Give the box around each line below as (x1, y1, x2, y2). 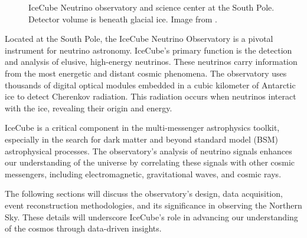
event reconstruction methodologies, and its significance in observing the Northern (5, 199, 302, 211)
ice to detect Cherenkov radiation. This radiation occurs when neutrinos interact (5, 90, 296, 103)
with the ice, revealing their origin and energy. (5, 101, 172, 114)
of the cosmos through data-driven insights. (5, 222, 162, 234)
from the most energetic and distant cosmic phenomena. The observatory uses (5, 67, 287, 79)
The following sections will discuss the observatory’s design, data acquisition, (5, 187, 283, 200)
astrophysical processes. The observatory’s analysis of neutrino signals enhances (5, 144, 292, 157)
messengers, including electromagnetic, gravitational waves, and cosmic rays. (5, 167, 282, 180)
